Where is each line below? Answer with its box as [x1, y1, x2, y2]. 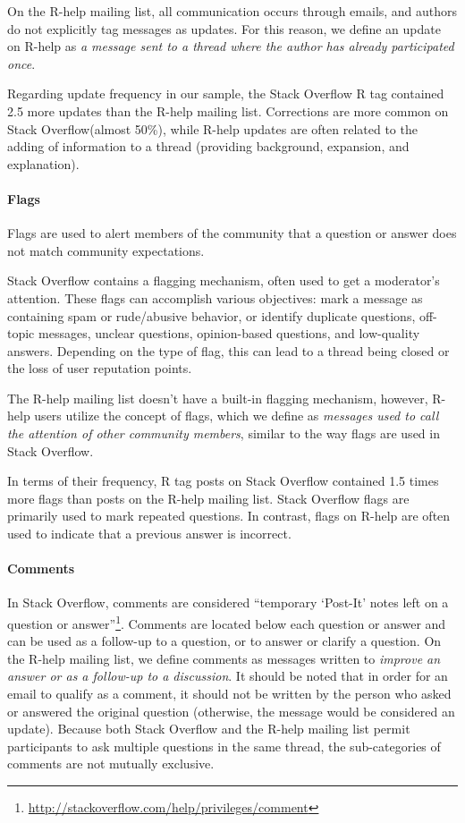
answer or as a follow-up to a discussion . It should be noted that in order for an [7, 666, 448, 685]
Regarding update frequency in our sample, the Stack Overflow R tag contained [7, 84, 444, 103]
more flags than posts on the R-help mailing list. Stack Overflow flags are [7, 488, 410, 507]
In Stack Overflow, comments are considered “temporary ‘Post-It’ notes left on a [7, 593, 449, 612]
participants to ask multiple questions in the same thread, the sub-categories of [7, 736, 441, 755]
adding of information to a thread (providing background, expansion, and [7, 137, 410, 156]
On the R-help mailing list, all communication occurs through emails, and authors [7, 2, 458, 20]
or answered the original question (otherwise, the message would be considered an [7, 701, 455, 720]
